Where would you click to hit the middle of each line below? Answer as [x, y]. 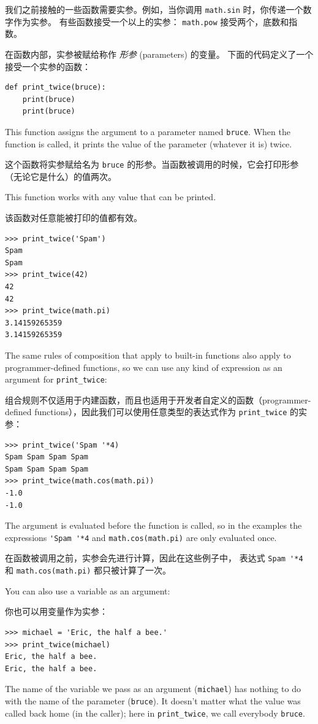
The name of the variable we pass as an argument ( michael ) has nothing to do [153, 689]
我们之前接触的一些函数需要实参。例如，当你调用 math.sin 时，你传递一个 [154, 9]
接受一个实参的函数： [48, 66]
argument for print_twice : [56, 379]
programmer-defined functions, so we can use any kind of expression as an [144, 367]
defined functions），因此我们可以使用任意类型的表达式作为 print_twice [146, 412]
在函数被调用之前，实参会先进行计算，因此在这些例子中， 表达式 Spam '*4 [154, 558]
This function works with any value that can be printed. [111, 197]
